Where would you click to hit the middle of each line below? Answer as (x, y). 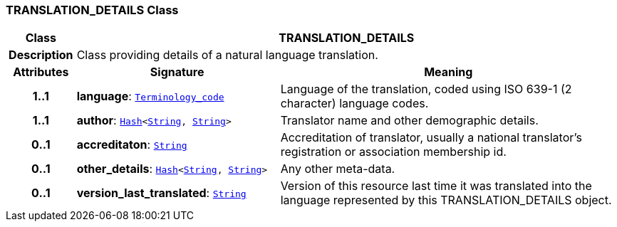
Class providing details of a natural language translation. (227, 55)
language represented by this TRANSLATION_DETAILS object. (446, 200)
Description (41, 55)
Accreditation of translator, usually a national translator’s (431, 138)
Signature (177, 72)
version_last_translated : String (161, 193)
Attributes (41, 72)
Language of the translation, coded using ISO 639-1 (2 (426, 89)
